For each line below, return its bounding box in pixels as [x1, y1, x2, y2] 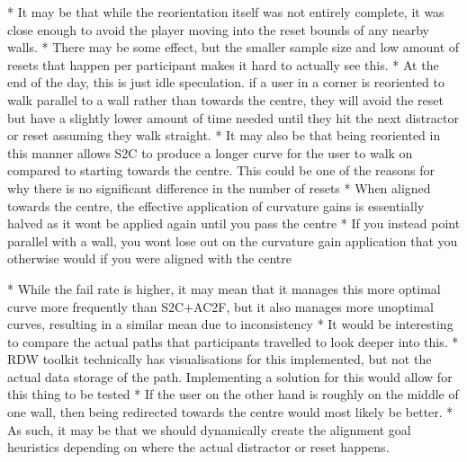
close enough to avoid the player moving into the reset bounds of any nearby [7, 20, 429, 39]
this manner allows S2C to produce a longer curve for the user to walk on [7, 143, 413, 162]
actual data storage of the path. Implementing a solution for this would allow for [7, 367, 453, 386]
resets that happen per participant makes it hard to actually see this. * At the [7, 55, 439, 74]
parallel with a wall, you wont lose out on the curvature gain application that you [7, 231, 458, 250]
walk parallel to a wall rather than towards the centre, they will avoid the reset [7, 90, 444, 109]
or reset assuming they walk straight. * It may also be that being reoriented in [7, 126, 441, 145]
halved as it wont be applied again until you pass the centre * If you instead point [7, 214, 461, 233]
